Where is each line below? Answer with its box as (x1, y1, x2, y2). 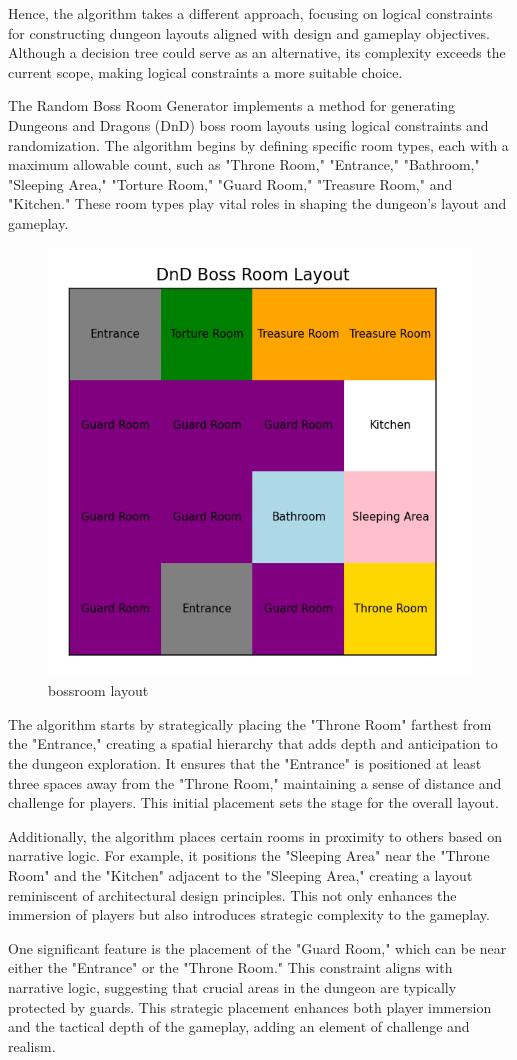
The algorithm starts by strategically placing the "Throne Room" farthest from (8, 713, 492, 734)
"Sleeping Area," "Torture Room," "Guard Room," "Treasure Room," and (8, 173, 453, 194)
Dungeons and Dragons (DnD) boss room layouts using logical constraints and (8, 114, 489, 135)
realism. (8, 1035, 56, 1056)
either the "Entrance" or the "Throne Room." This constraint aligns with (8, 957, 453, 978)
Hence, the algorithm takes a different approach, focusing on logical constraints (8, 3, 493, 23)
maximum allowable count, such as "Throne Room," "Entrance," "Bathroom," (8, 154, 480, 175)
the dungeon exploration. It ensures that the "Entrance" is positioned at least (8, 753, 482, 774)
